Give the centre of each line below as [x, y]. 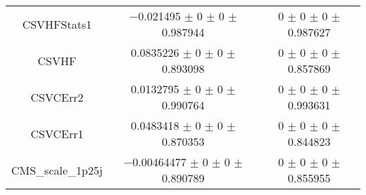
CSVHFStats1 [57, 24]
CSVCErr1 [57, 133]
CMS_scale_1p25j [57, 170]
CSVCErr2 [57, 97]
